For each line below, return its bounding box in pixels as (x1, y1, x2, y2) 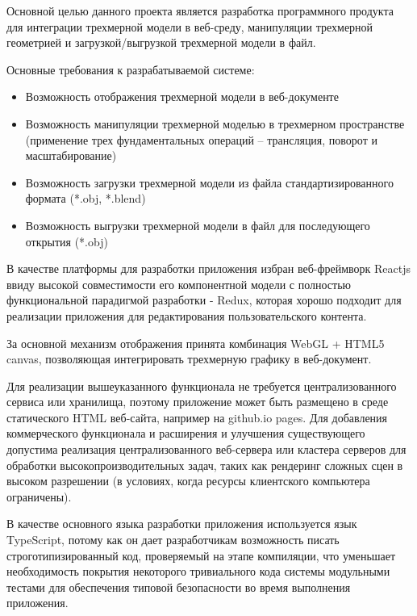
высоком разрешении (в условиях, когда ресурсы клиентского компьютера (6, 472, 370, 489)
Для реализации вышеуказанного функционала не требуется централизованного (6, 377, 397, 394)
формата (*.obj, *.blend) (25, 190, 146, 207)
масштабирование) (25, 147, 117, 164)
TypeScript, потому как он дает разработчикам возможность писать (6, 531, 340, 548)
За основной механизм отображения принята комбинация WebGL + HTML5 (6, 334, 385, 351)
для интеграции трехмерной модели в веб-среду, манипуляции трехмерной (6, 18, 373, 35)
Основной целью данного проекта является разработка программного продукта (6, 2, 394, 19)
